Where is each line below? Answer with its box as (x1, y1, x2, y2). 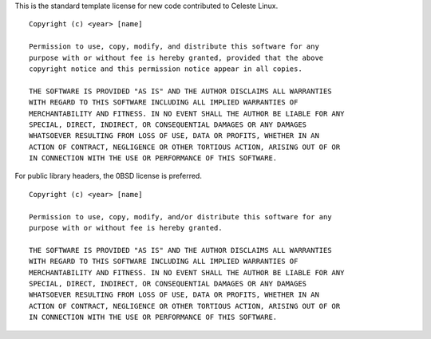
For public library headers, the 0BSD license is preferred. (14, 171, 203, 181)
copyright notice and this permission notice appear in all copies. (29, 64, 302, 73)
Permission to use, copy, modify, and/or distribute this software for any (29, 212, 332, 221)
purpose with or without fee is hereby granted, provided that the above (29, 53, 324, 62)
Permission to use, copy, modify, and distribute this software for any (29, 42, 319, 51)
